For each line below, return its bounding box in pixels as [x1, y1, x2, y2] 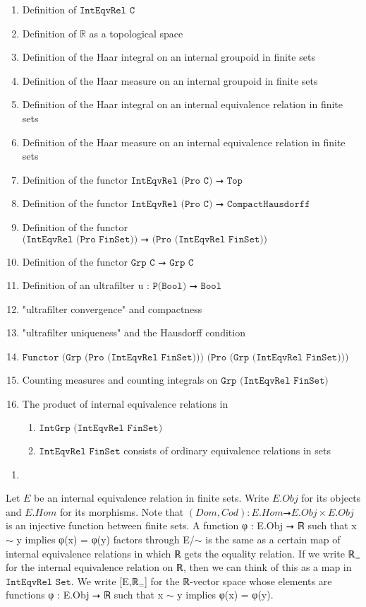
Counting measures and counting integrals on [22, 372, 218, 387]
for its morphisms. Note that [59, 504, 184, 519]
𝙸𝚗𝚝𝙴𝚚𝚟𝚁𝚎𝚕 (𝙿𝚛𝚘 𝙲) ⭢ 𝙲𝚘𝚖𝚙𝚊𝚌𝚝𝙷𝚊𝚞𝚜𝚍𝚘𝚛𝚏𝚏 [130, 199, 310, 210]
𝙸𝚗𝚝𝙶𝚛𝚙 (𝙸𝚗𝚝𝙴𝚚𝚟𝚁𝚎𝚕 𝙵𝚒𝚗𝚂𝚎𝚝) [39, 423, 163, 434]
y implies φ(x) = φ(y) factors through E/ [16, 532, 195, 547]
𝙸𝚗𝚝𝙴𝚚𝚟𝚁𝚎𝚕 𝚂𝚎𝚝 [6, 577, 71, 587]
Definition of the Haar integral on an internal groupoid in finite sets [22, 49, 315, 64]
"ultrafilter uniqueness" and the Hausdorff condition [22, 325, 245, 340]
